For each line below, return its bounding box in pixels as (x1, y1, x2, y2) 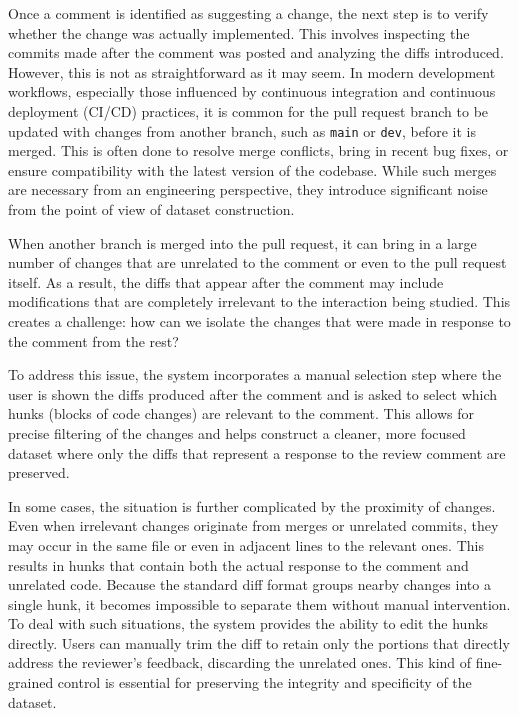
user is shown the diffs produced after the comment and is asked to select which (8, 383, 498, 404)
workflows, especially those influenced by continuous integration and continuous (8, 81, 496, 102)
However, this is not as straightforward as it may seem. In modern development (8, 61, 496, 82)
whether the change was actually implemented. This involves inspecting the (8, 22, 470, 43)
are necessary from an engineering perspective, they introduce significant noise (8, 179, 488, 200)
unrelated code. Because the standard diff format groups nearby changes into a (8, 574, 491, 595)
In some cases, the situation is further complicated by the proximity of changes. (8, 495, 496, 516)
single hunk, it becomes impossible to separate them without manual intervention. (8, 593, 511, 614)
